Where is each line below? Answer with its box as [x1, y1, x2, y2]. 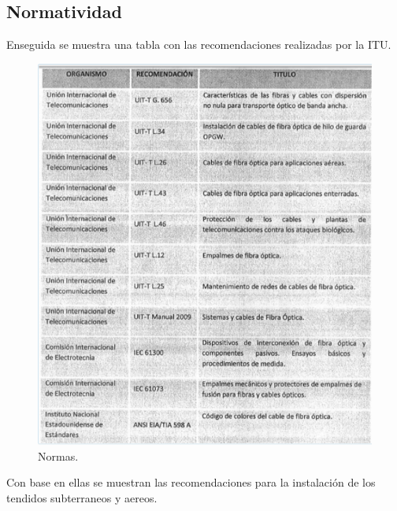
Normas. [38, 447, 79, 464]
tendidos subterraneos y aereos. [6, 489, 158, 505]
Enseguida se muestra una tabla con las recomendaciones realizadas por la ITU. [6, 36, 391, 53]
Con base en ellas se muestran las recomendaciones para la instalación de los [6, 474, 376, 491]
